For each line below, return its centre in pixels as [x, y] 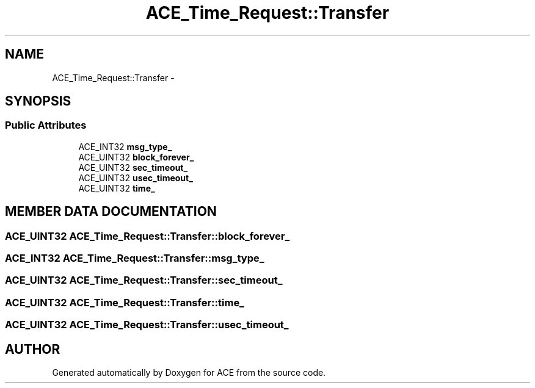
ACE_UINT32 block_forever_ [136, 157]
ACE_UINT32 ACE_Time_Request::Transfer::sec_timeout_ [144, 280]
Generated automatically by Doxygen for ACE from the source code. [189, 372]
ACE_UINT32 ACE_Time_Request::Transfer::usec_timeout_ [147, 325]
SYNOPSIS [38, 101]
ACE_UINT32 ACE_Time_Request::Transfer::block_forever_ [147, 236]
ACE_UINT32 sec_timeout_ [133, 167]
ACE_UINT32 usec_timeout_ [136, 178]
